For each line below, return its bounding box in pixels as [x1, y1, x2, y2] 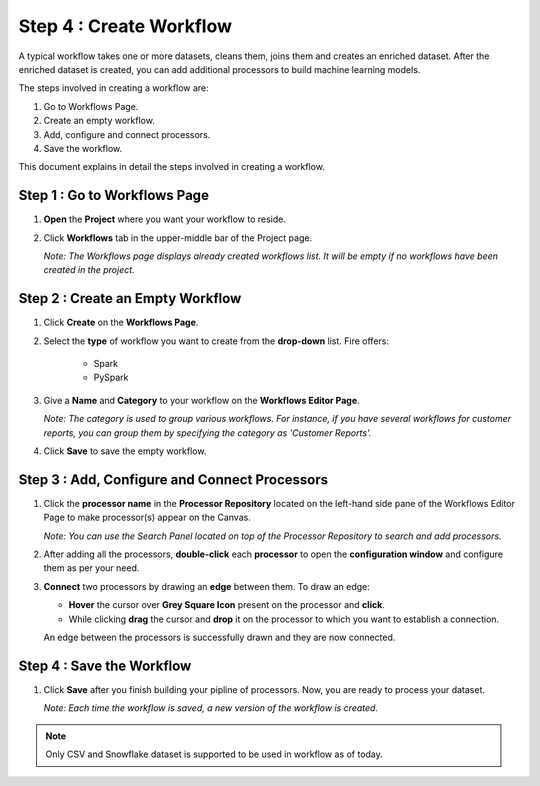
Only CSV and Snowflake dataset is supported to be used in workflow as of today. [45, 748, 384, 760]
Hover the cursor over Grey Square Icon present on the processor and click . [68, 599, 385, 611]
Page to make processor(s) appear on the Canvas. [43, 511, 252, 524]
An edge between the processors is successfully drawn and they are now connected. [43, 631, 396, 644]
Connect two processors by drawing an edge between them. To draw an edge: [43, 580, 370, 592]
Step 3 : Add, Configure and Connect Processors [18, 471, 329, 488]
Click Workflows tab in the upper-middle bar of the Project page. [43, 231, 313, 244]
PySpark [93, 371, 129, 384]
